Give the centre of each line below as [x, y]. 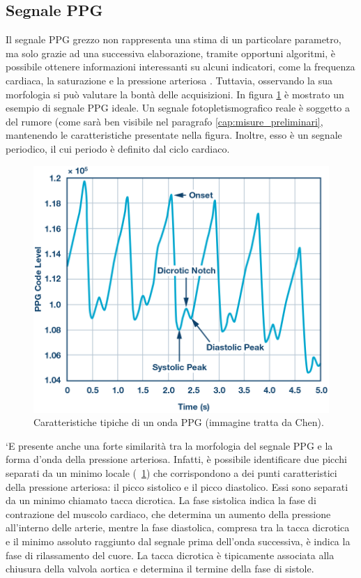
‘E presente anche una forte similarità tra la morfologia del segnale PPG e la [169, 445]
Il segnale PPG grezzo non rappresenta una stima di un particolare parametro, [174, 39]
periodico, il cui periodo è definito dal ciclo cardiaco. [118, 148]
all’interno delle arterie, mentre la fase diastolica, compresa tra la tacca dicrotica [178, 527]
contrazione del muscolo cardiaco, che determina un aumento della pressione [168, 514]
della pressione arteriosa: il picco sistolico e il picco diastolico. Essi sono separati [177, 486]
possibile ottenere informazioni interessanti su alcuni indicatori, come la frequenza [180, 67]
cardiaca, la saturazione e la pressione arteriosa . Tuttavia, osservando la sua [169, 80]
